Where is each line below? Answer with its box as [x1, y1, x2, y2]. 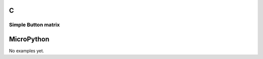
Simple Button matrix [9, 21, 60, 28]
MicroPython [9, 35, 50, 43]
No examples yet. [9, 48, 44, 54]
